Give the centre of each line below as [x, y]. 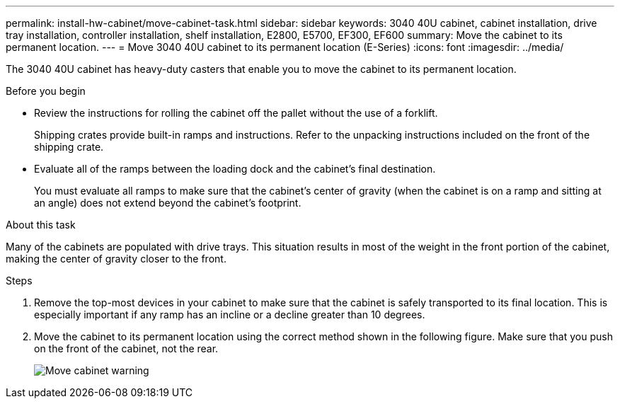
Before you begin [46, 91]
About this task [41, 225]
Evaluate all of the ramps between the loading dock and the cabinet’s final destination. [235, 169]
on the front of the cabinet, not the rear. [126, 348]
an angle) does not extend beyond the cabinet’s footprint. [168, 203]
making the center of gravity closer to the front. [116, 259]
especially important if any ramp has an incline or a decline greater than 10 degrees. [230, 314]
